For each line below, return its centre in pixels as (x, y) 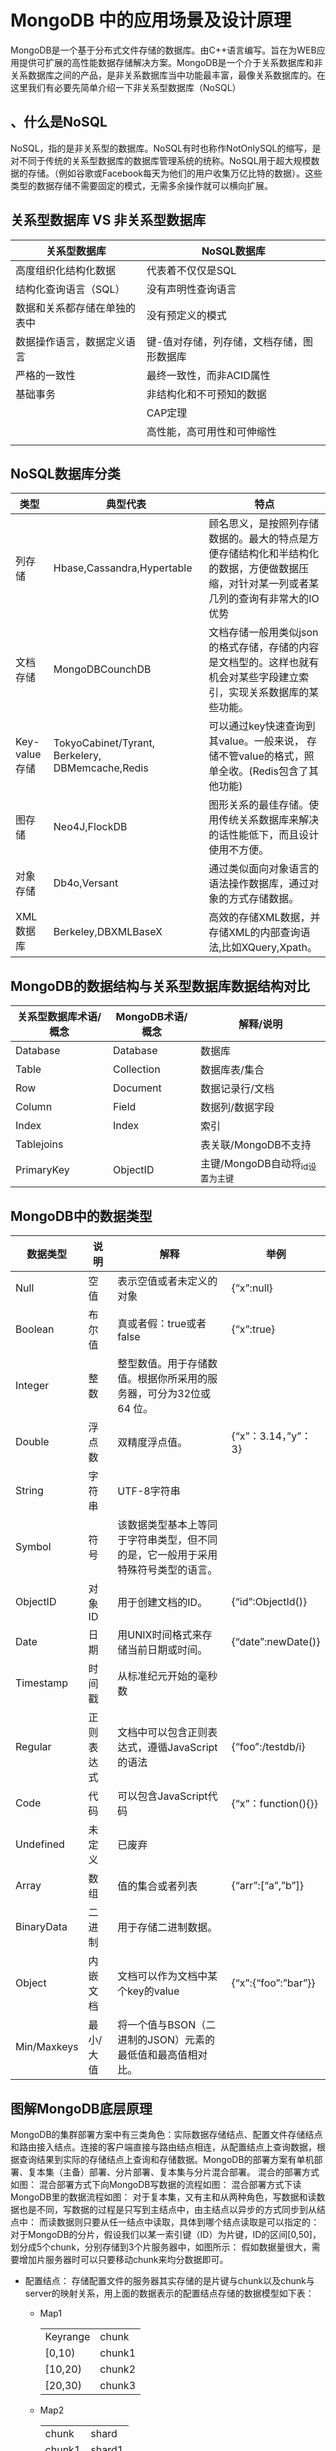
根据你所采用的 (172, 1379)
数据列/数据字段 (237, 1108)
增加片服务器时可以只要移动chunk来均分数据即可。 (123, 2259)
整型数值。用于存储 (162, 1364)
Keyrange (67, 2336)
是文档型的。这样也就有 (264, 663)
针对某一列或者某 (279, 584)
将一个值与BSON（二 (167, 2025)
